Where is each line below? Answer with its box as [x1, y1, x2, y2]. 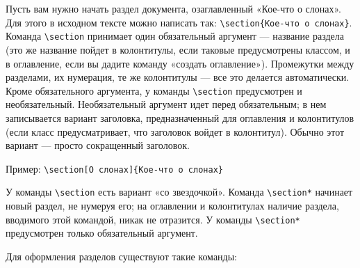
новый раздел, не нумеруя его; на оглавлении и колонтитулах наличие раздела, [6, 198, 339, 213]
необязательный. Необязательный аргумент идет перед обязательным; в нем [6, 97, 327, 111]
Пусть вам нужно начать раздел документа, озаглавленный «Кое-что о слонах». [6, 1, 341, 15]
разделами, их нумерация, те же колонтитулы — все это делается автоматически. [6, 70, 350, 84]
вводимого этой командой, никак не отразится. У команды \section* [6, 212, 300, 226]
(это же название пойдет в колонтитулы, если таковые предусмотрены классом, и [6, 42, 350, 56]
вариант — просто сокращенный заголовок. [6, 138, 190, 152]
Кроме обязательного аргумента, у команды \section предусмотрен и [6, 83, 302, 97]
